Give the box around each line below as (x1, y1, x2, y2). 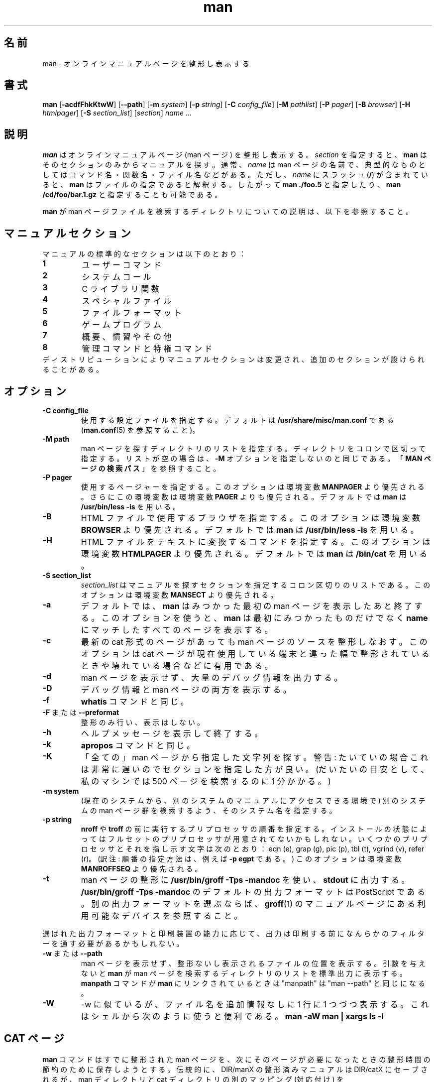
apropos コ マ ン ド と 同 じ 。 (81, 740, 195, 750)
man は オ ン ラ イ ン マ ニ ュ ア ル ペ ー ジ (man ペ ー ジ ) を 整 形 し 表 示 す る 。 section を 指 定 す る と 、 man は (42, 150, 427, 159)
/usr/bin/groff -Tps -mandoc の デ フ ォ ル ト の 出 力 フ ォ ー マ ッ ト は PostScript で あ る (81, 886, 426, 897)
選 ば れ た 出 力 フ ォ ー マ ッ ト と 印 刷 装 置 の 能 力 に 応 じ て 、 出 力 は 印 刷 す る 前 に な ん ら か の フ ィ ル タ (42, 929, 425, 938)
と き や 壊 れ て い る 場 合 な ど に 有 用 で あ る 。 (81, 660, 273, 671)
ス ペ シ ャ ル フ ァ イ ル (82, 296, 172, 306)
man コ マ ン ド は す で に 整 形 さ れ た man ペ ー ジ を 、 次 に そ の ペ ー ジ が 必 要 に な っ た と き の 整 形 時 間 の (42, 1055, 431, 1064)
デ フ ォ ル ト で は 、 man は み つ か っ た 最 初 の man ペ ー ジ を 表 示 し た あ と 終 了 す (81, 601, 423, 611)
